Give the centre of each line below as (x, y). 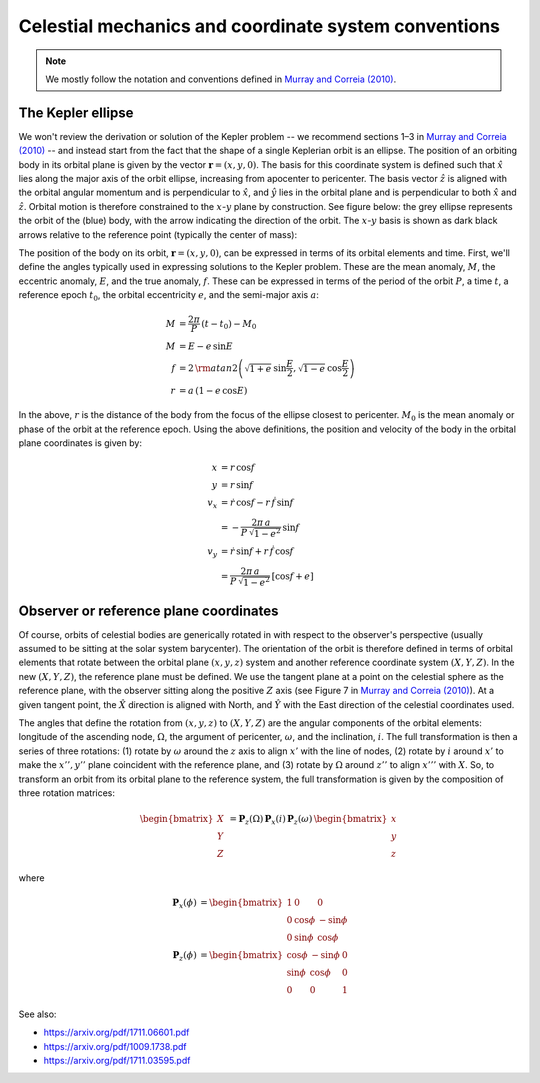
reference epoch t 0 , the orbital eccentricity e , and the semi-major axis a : (169, 296)
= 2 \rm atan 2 (208, 368)
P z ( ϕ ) (184, 956)
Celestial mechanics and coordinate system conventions (259, 26)
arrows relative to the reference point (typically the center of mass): (158, 234)
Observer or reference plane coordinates (148, 610)
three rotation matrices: (66, 792)
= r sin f (237, 485)
